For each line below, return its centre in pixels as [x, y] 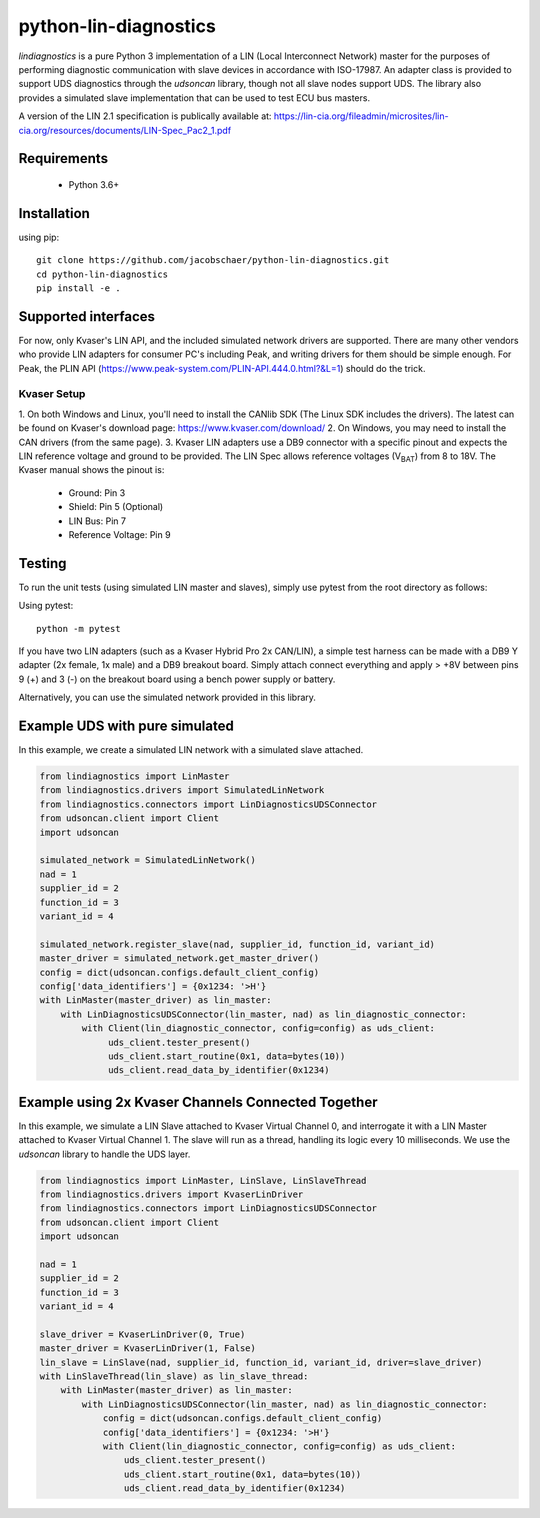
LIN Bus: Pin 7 [97, 521]
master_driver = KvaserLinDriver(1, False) [148, 1348]
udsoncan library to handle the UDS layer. [104, 1154]
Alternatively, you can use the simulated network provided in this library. [167, 697]
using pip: [39, 237]
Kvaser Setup [52, 394]
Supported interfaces [86, 316]
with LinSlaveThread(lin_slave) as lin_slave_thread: [174, 1376]
